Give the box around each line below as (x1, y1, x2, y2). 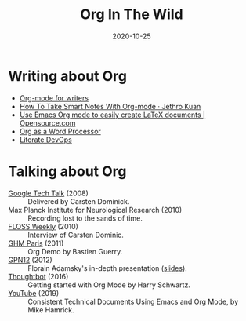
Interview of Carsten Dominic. (27, 230, 124, 239)
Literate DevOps (19, 135, 72, 144)
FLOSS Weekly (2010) (8, 221, 78, 231)
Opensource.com (19, 118, 76, 127)
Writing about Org (8, 67, 128, 85)
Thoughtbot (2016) (8, 272, 69, 281)
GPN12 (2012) (8, 255, 52, 264)
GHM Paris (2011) (8, 238, 64, 248)
